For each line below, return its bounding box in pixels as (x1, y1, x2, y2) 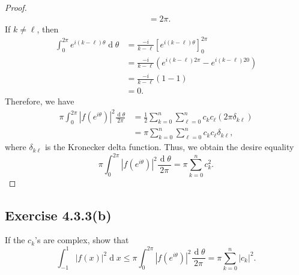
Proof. (5, 1, 27, 13)
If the (5, 234, 25, 246)
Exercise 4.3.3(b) (5, 205, 112, 224)
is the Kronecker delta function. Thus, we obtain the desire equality (44, 141, 294, 153)
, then (37, 22, 59, 35)
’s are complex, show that (35, 234, 129, 246)
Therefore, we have (5, 94, 74, 107)
